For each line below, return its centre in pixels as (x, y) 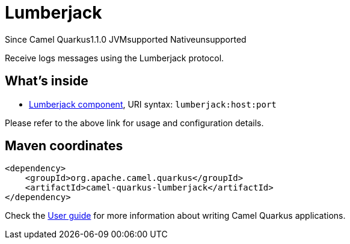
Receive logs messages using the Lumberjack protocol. (115, 58)
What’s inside (47, 81)
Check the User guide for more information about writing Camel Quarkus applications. (175, 216)
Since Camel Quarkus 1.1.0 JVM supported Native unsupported (126, 39)
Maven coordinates (64, 146)
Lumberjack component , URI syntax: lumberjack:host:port (153, 104)
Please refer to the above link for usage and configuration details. (134, 123)
